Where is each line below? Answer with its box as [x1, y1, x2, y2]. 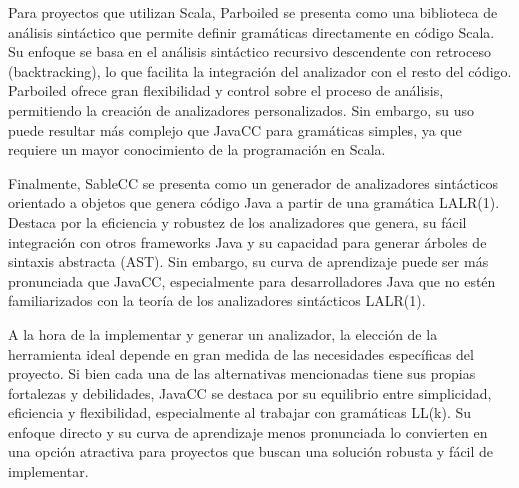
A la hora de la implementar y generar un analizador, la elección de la [8, 323, 438, 344]
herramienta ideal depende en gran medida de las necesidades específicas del [8, 343, 474, 364]
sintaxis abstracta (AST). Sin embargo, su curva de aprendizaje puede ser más [8, 251, 489, 272]
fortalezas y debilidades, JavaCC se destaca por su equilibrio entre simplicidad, [8, 382, 492, 403]
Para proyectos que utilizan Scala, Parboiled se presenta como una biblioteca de [8, 2, 498, 22]
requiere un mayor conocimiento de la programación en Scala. [8, 139, 386, 160]
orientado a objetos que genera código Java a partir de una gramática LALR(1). [8, 192, 500, 213]
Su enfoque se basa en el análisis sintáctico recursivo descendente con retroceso [8, 41, 491, 62]
